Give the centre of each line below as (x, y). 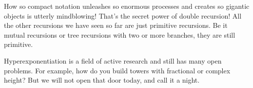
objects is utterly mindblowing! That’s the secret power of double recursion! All (123, 15)
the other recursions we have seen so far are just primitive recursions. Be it (116, 25)
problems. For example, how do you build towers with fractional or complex (117, 70)
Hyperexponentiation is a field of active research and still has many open (113, 60)
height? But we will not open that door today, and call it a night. (102, 80)
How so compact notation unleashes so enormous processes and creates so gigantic (127, 6)
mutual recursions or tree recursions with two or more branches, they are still (120, 34)
